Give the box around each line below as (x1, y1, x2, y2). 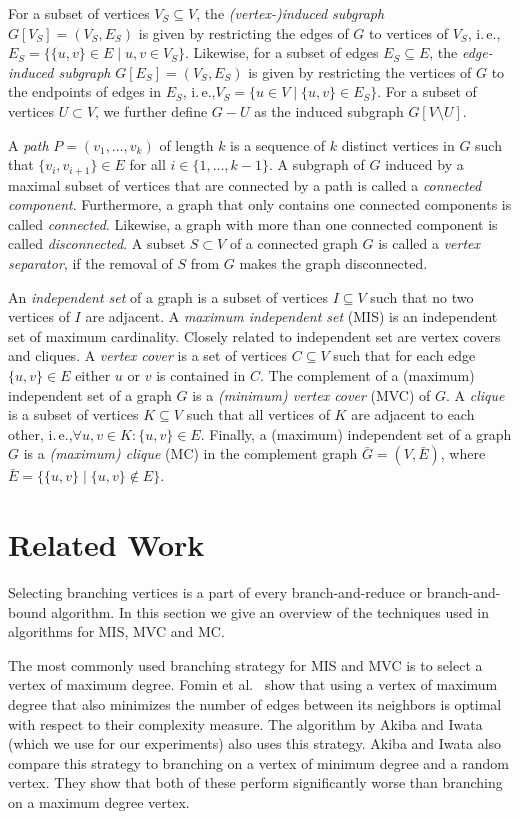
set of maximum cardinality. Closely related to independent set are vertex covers (8, 325, 501, 346)
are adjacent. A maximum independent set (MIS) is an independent (85, 306, 498, 327)
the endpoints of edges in (8, 81, 161, 102)
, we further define (95, 100, 208, 121)
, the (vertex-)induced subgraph (196, 3, 385, 23)
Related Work (8, 524, 205, 565)
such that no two (370, 286, 474, 307)
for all (129, 154, 166, 175)
